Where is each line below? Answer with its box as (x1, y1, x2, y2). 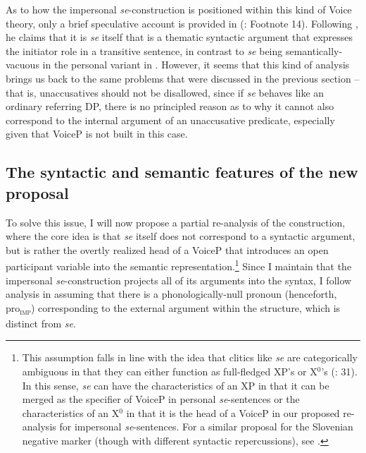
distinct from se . (6, 315, 76, 330)
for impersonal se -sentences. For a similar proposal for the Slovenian (59, 419, 353, 434)
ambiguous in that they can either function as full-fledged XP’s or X (22, 364, 317, 379)
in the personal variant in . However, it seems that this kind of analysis (42, 57, 350, 72)
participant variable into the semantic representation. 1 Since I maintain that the (6, 257, 352, 273)
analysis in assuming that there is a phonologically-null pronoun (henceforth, (6, 286, 337, 301)
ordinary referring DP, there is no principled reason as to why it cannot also (6, 99, 334, 114)
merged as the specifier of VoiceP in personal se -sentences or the (22, 392, 300, 406)
